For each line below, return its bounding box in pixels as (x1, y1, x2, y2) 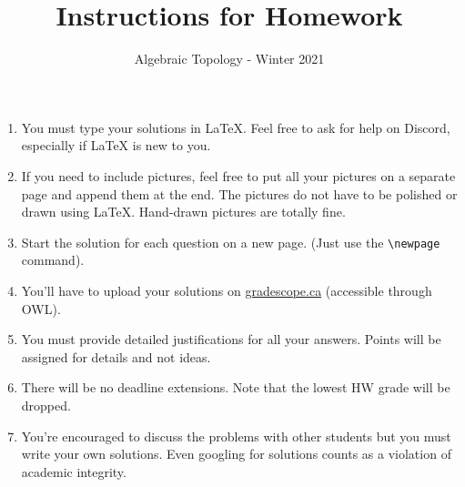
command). (21, 250, 85, 269)
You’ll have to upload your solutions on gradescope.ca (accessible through (21, 280, 432, 299)
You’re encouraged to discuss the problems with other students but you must (21, 426, 451, 445)
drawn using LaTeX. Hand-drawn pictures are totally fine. (21, 202, 346, 221)
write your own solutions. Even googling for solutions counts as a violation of (21, 444, 451, 463)
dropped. (21, 395, 71, 414)
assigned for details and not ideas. (21, 347, 211, 366)
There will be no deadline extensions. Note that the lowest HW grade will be (21, 378, 450, 397)
